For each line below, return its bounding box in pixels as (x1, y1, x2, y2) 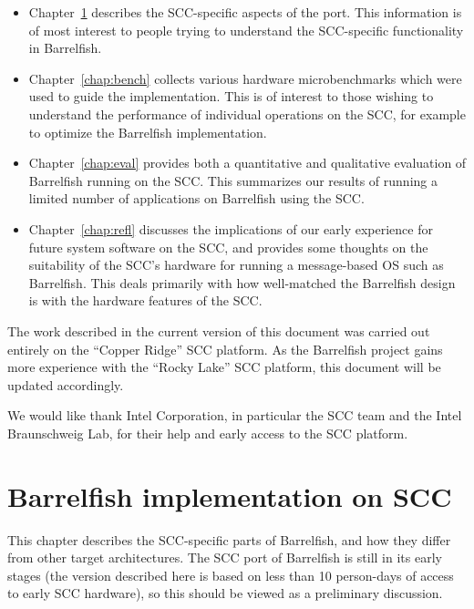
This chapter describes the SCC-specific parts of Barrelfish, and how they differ (7, 530, 451, 549)
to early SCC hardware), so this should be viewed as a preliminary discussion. (7, 583, 443, 603)
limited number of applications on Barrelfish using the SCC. (28, 189, 365, 208)
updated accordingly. (7, 375, 124, 394)
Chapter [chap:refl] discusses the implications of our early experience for (28, 219, 433, 238)
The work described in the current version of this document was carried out (7, 321, 430, 340)
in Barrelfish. (28, 38, 102, 57)
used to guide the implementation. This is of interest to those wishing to (28, 87, 434, 106)
